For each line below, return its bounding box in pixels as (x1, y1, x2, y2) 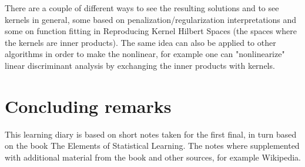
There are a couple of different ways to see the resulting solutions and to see (5, 2, 279, 14)
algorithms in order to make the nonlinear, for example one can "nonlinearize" (5, 48, 285, 60)
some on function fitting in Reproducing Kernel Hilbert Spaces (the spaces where (5, 25, 297, 37)
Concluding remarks (5, 93, 172, 118)
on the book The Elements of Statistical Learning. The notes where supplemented (5, 139, 300, 152)
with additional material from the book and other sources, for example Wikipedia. (5, 151, 301, 163)
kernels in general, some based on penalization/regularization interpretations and (5, 13, 297, 25)
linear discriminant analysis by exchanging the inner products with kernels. (5, 59, 275, 71)
